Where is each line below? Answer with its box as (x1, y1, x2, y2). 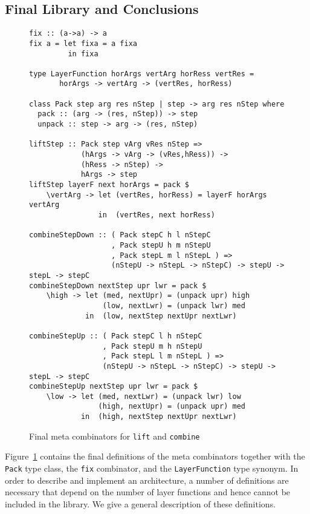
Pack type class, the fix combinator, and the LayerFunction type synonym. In (5, 462, 299, 475)
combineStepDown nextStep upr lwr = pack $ (29, 281, 207, 290)
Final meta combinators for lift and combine (29, 429, 200, 442)
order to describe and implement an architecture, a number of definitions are (5, 473, 289, 486)
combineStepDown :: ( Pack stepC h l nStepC (29, 231, 211, 240)
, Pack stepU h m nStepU (111, 240, 211, 249)
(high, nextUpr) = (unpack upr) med (98, 402, 245, 411)
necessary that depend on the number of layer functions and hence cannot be (5, 486, 291, 498)
